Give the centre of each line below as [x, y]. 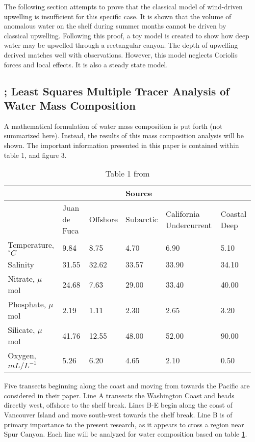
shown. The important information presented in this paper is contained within [122, 145]
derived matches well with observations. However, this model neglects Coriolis [121, 54]
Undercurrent [189, 225]
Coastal [234, 213]
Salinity [21, 265]
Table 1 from [127, 174]
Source [139, 193]
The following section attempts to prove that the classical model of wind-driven [123, 6]
